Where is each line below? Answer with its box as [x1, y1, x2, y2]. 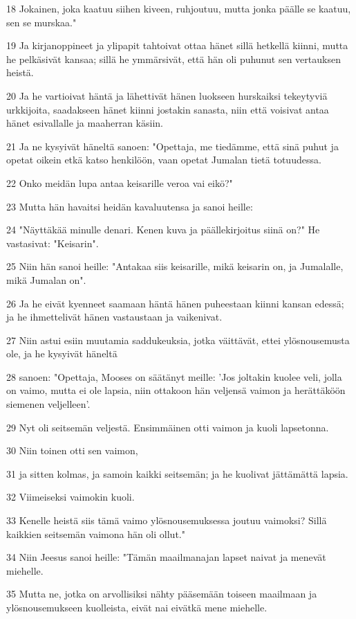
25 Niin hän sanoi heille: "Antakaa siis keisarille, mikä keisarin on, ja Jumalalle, [6, 259, 344, 273]
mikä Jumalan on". [6, 272, 86, 287]
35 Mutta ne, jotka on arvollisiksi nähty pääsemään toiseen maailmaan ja [6, 586, 317, 601]
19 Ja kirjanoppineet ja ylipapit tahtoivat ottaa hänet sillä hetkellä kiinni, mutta [6, 38, 348, 53]
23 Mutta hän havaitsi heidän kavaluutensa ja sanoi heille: [6, 199, 253, 213]
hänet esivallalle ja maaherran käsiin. [6, 116, 163, 130]
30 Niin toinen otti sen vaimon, [6, 443, 138, 458]
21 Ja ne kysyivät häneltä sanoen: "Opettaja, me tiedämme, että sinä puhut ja [6, 138, 339, 153]
